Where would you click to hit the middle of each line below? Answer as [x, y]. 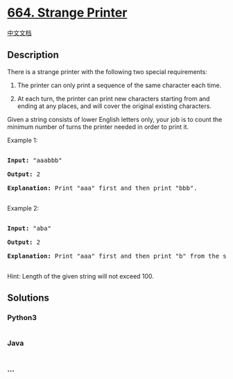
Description [33, 55]
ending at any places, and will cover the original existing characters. [114, 106]
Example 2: [23, 208]
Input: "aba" [29, 228]
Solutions [28, 298]
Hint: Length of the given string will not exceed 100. [81, 276]
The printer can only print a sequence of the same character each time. [119, 85]
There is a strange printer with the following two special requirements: [107, 71]
